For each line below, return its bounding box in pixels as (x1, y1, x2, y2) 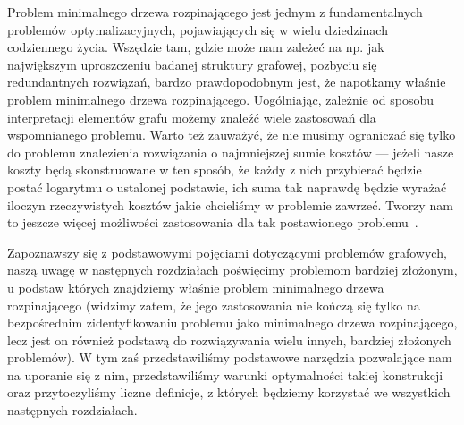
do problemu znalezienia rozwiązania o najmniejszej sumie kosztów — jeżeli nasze (7, 142, 454, 161)
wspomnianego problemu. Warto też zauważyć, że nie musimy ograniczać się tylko (7, 125, 456, 144)
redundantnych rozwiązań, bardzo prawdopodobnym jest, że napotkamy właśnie (7, 72, 446, 91)
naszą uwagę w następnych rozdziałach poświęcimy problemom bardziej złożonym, (7, 260, 458, 279)
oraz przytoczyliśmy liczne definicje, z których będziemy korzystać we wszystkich (7, 383, 451, 402)
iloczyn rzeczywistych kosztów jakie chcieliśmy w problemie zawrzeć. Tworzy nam (7, 195, 453, 214)
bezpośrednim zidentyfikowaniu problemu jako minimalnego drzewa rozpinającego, (7, 313, 458, 332)
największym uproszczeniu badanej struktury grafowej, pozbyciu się (7, 55, 377, 73)
